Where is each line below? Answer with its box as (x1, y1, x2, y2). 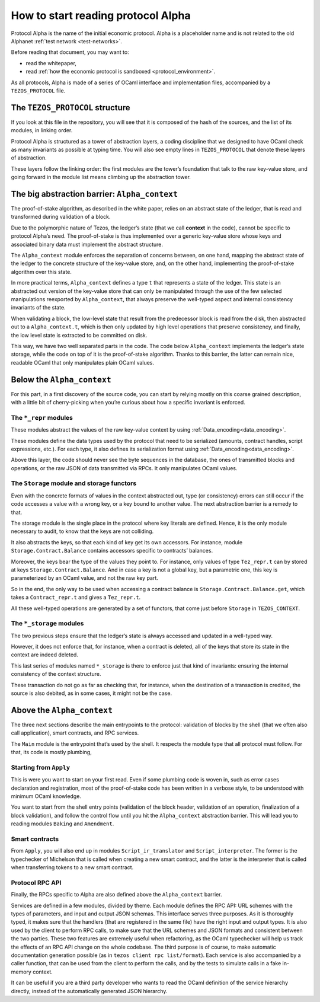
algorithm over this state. (11, 268, 72, 275)
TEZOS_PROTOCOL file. (11, 87, 66, 94)
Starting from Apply (11, 763, 71, 771)
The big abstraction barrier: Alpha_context (11, 189, 178, 199)
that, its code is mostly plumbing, (11, 749, 92, 756)
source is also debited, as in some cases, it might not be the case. (11, 690, 172, 697)
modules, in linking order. (11, 127, 73, 134)
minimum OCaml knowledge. (11, 793, 81, 800)
